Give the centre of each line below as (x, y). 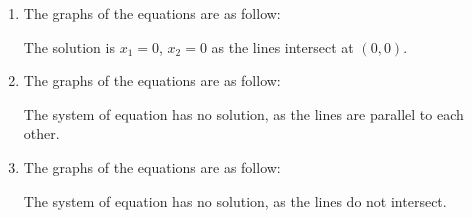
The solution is (69, 46)
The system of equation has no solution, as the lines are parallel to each (243, 113)
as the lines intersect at (282, 46)
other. (41, 133)
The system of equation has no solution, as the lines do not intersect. (235, 200)
